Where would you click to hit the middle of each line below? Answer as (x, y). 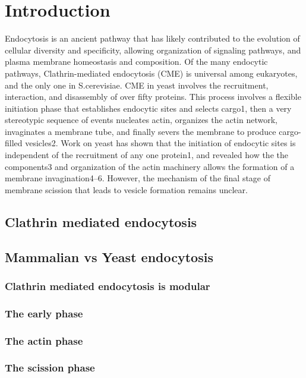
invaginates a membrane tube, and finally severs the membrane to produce (141, 131)
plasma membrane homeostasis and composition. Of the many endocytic (136, 62)
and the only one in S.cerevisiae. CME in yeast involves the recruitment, (137, 85)
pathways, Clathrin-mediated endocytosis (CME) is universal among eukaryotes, (151, 73)
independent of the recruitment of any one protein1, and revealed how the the (146, 155)
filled (14, 143)
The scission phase (50, 368)
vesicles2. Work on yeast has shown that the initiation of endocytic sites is (160, 143)
